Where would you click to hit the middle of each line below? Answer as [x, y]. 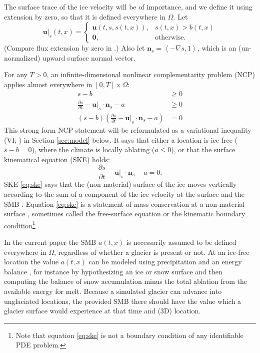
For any [16, 74]
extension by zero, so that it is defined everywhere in [85, 16]
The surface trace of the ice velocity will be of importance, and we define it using [128, 7]
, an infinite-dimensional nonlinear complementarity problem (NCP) [151, 74]
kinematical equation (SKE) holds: [57, 159]
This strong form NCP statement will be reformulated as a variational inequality [128, 129]
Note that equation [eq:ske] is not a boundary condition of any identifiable [129, 335]
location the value [31, 262]
